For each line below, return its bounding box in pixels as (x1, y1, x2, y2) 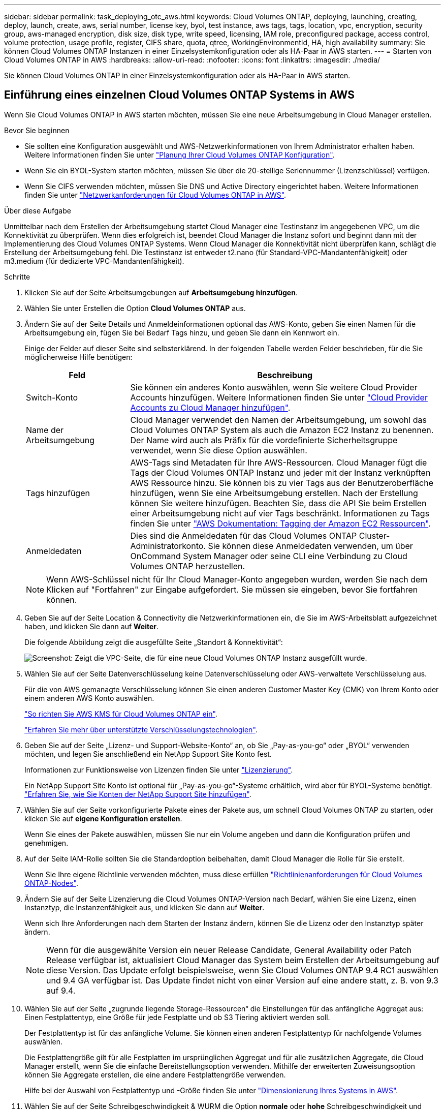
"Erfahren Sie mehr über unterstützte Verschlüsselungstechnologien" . (24, 725, 258, 734)
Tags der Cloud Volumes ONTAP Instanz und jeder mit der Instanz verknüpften (130, 467, 431, 478)
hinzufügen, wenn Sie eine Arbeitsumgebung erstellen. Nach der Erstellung (130, 487, 418, 498)
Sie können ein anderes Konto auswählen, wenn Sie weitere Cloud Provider (130, 382, 418, 392)
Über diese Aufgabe (4, 206, 71, 215)
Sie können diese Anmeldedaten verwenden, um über (208, 540, 413, 551)
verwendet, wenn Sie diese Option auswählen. (130, 445, 307, 455)
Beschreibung (257, 369, 313, 380)
